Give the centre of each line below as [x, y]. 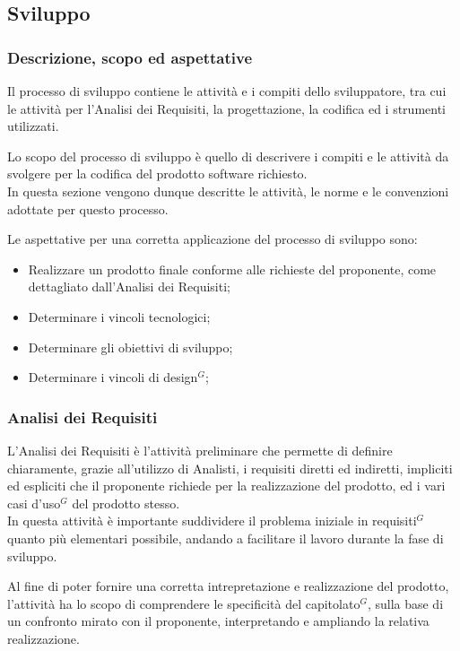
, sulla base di [405, 603]
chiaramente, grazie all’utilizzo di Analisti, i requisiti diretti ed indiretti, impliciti [230, 468]
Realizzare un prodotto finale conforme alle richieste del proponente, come [232, 269]
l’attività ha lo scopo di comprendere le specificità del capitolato [184, 603]
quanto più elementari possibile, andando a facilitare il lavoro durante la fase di [226, 538]
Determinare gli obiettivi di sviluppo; [130, 347]
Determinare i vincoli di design [113, 377]
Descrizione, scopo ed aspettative [130, 57]
